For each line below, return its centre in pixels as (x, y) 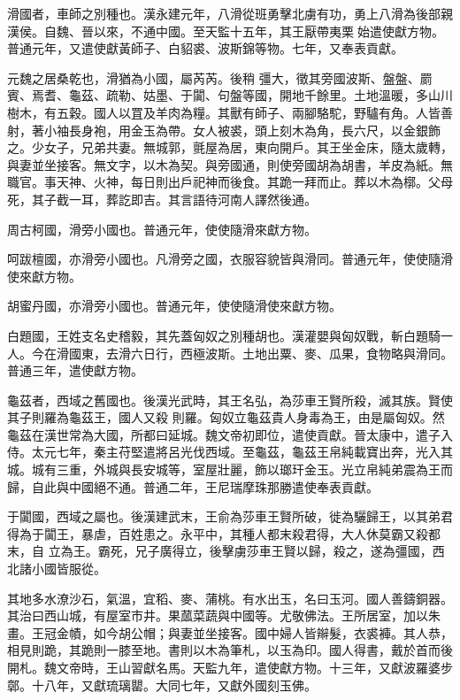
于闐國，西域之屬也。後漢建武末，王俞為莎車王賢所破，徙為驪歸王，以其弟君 (230, 516)
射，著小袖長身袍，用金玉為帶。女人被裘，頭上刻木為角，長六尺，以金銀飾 (224, 130)
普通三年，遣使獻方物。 (75, 370)
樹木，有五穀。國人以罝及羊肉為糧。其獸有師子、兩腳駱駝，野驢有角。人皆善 (230, 112)
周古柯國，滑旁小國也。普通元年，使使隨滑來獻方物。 (162, 229)
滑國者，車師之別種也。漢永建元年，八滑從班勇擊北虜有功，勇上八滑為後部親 (230, 13)
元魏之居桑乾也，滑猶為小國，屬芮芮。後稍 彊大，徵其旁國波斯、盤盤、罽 (220, 77)
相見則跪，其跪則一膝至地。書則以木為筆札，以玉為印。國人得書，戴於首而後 (230, 650)
